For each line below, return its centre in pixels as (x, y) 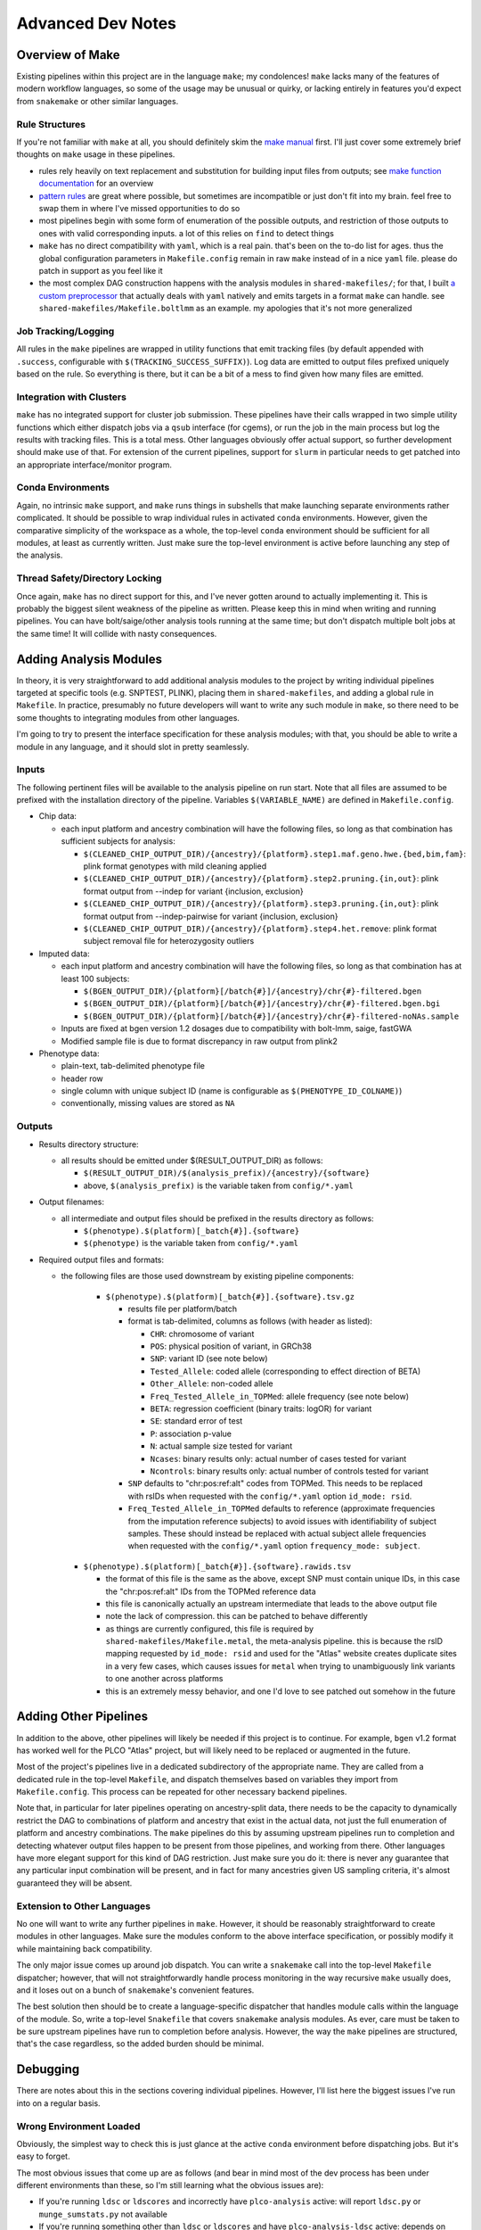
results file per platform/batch (183, 1309)
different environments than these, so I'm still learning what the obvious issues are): (170, 2185)
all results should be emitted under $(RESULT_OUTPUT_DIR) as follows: (192, 1160)
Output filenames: (72, 1202)
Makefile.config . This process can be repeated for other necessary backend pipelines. (182, 1792)
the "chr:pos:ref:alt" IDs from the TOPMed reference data (211, 1591)
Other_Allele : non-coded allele (212, 1383)
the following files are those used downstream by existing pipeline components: (208, 1276)
